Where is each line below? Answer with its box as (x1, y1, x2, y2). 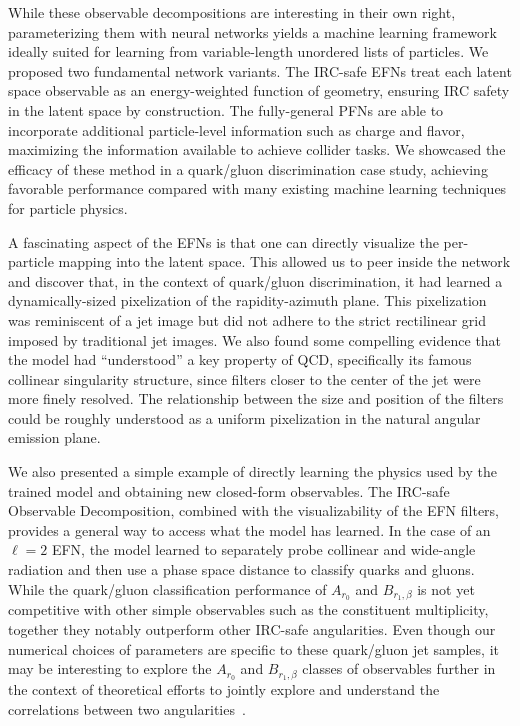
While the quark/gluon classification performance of (8, 578, 327, 599)
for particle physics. (8, 197, 128, 218)
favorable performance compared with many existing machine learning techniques (8, 178, 507, 199)
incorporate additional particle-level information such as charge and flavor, (8, 119, 465, 140)
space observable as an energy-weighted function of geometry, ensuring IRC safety (8, 80, 510, 101)
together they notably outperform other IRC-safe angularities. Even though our (8, 619, 496, 640)
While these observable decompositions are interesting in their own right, (8, 2, 456, 22)
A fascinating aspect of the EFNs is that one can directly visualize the (8, 231, 439, 252)
